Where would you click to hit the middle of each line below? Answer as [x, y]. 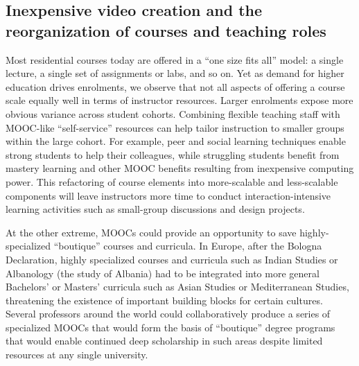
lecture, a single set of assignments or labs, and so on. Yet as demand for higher [175, 73]
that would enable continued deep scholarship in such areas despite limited [164, 341]
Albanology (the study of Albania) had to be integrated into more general [163, 273]
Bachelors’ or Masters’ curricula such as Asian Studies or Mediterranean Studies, [177, 287]
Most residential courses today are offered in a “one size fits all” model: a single [175, 59]
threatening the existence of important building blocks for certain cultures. [164, 300]
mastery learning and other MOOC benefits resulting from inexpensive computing [180, 168]
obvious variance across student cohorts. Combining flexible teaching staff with [173, 113]
